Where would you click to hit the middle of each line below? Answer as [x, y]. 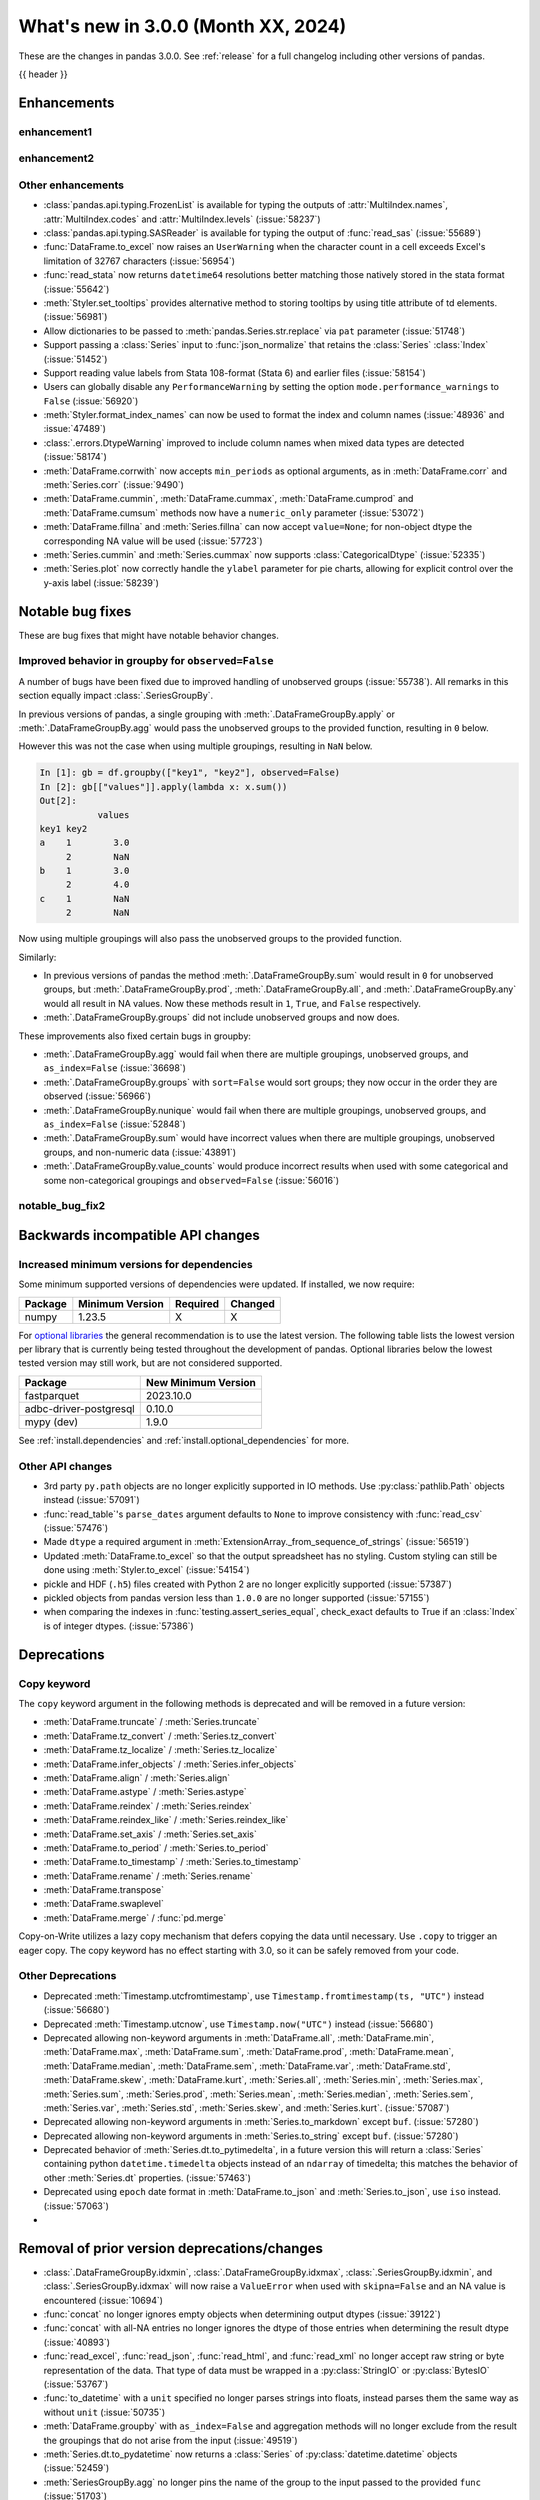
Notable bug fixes [75, 611]
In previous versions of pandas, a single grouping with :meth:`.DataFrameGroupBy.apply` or [206, 714]
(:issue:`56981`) [75, 317]
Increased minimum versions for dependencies [136, 1264]
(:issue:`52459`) [76, 2468]
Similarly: [37, 957]
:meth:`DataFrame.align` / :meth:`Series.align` [137, 1777]
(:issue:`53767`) [76, 2384]
